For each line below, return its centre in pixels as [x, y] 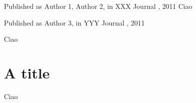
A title [27, 72]
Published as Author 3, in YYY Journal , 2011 [74, 22]
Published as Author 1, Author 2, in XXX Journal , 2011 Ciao [98, 6]
